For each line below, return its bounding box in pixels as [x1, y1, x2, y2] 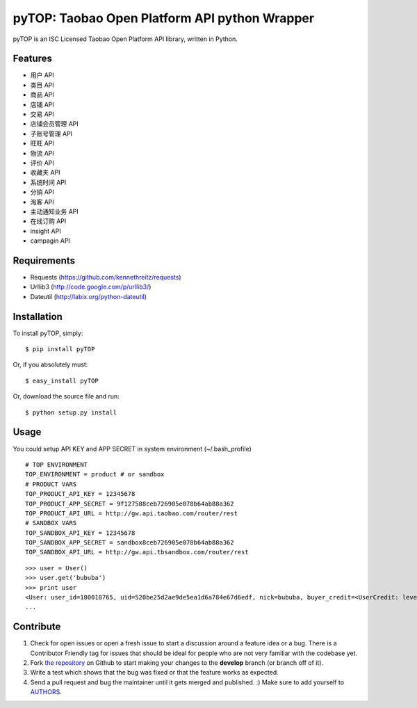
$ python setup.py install [25, 408, 117, 417]
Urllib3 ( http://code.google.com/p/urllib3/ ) [30, 282, 152, 291]
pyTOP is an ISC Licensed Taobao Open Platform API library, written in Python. [13, 35, 238, 43]
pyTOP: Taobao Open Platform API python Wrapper [13, 10, 315, 26]
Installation [13, 310, 63, 323]
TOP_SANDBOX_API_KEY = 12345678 [25, 529, 136, 537]
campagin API [30, 236, 71, 245]
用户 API [30, 71, 55, 79]
